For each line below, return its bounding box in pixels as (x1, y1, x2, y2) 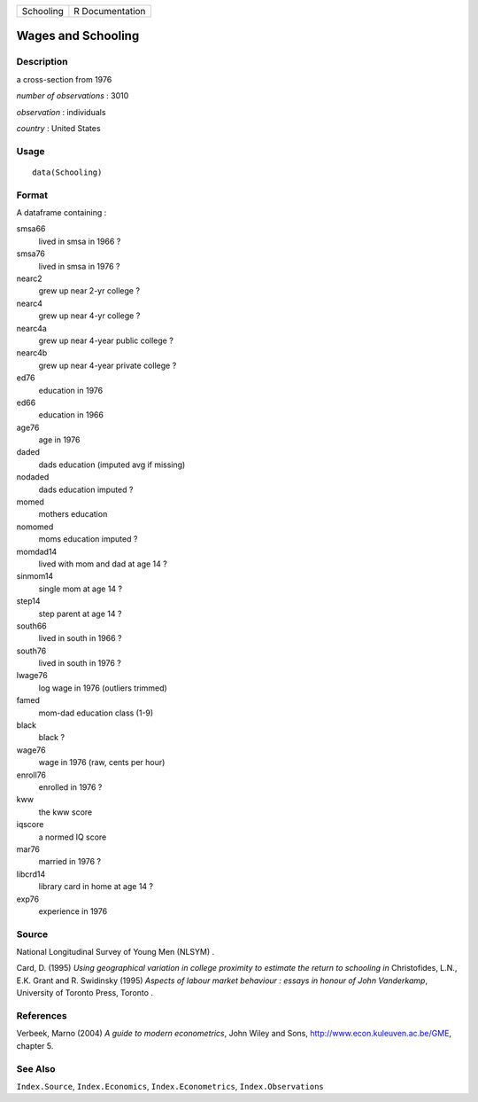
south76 (16, 645, 47, 656)
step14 (16, 596, 41, 606)
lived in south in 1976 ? (38, 658, 121, 668)
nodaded (16, 472, 50, 482)
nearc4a (16, 323, 48, 333)
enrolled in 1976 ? (38, 782, 103, 793)
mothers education (38, 509, 108, 520)
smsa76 (16, 248, 46, 259)
